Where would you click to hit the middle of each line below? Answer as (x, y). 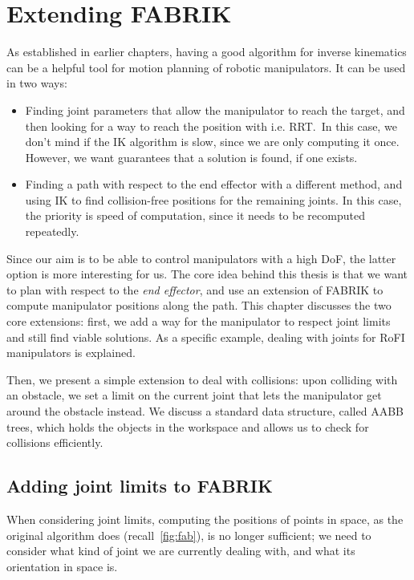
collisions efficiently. (55, 442)
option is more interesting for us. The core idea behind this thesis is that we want (207, 274)
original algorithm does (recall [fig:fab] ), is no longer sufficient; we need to (189, 535)
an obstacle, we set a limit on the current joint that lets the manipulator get (194, 395)
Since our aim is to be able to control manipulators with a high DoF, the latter (201, 258)
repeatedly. (52, 231)
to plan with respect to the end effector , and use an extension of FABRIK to (195, 289)
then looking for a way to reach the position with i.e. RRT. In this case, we (211, 126)
